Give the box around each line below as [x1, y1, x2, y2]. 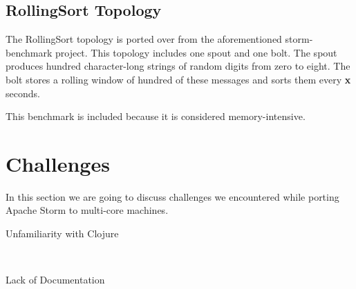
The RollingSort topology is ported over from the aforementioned [6, 32, 282, 46]
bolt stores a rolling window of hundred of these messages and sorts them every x [6, 72, 351, 86]
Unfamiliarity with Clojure [6, 226, 119, 241]
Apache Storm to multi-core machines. [6, 203, 169, 217]
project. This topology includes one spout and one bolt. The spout [55, 45, 337, 59]
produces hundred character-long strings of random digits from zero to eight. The [6, 59, 350, 73]
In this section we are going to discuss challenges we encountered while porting [6, 189, 339, 203]
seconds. [6, 86, 40, 100]
